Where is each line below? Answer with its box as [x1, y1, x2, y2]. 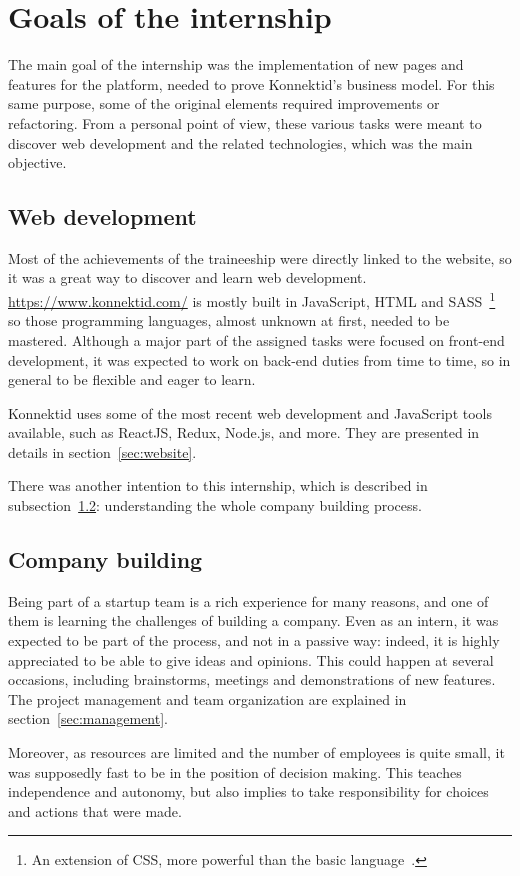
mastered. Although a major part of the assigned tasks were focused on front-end [8, 329, 505, 350]
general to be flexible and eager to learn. [8, 369, 256, 390]
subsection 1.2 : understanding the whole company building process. [8, 495, 422, 516]
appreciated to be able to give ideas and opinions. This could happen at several [8, 649, 494, 670]
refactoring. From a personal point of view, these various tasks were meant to [8, 112, 482, 133]
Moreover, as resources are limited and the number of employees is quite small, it [8, 742, 505, 763]
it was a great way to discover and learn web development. [8, 267, 367, 288]
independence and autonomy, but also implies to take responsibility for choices [8, 781, 489, 802]
